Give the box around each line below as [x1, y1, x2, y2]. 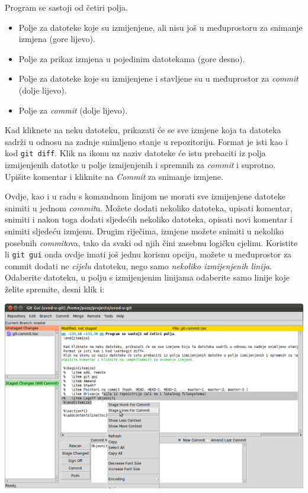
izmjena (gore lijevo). [18, 33, 95, 45]
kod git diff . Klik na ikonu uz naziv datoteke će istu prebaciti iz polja [5, 147, 266, 159]
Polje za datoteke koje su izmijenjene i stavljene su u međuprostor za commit [18, 72, 299, 85]
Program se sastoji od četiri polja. [5, 1, 128, 13]
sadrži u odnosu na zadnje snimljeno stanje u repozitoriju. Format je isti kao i [5, 135, 288, 147]
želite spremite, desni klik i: [5, 283, 105, 295]
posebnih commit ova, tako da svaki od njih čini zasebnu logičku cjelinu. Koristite [5, 236, 298, 249]
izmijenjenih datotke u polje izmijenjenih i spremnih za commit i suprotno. [5, 159, 276, 170]
